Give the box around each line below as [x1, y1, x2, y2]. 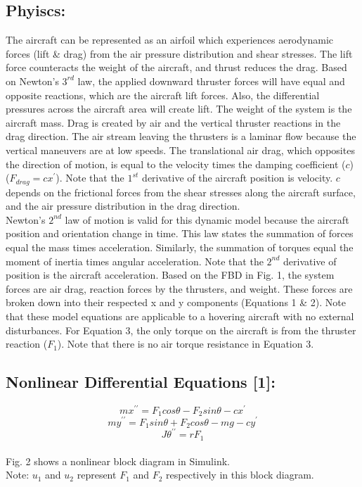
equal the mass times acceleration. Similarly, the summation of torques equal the [6, 239, 354, 254]
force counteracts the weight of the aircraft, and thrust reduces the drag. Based [6, 60, 347, 75]
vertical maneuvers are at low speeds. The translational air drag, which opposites [6, 142, 355, 157]
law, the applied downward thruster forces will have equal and [77, 73, 345, 88]
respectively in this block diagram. [166, 467, 314, 482]
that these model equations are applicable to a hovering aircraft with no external [6, 308, 354, 323]
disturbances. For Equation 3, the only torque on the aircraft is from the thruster [6, 322, 356, 337]
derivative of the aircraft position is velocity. [142, 170, 333, 185]
